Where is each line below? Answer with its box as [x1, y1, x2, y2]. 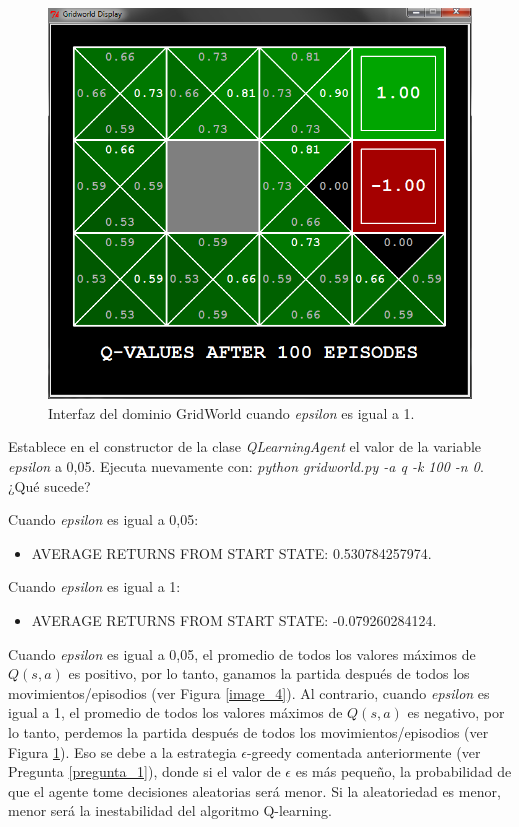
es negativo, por [407, 702, 505, 723]
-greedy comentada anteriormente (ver [246, 741, 481, 762]
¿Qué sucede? [8, 475, 91, 496]
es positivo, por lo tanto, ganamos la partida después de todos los [68, 663, 470, 684]
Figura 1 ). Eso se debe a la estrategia [8, 741, 237, 762]
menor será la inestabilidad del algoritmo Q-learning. [8, 800, 332, 821]
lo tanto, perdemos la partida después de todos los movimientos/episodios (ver [8, 721, 489, 742]
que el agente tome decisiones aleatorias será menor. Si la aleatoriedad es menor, [8, 780, 501, 801]
